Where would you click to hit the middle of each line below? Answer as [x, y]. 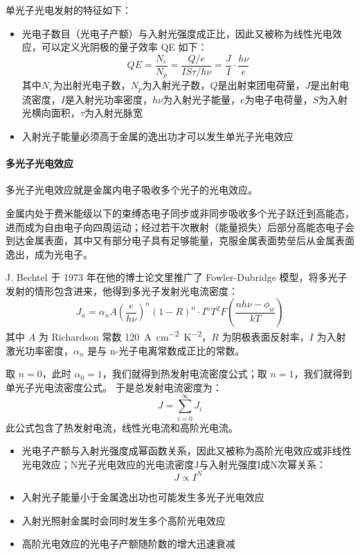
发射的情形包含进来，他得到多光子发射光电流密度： [122, 290]
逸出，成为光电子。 [49, 254]
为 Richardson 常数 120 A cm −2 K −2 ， [125, 336]
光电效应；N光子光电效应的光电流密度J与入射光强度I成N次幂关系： [174, 464]
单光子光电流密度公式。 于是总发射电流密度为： [114, 387]
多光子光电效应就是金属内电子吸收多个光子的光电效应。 [132, 190]
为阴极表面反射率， [265, 337]
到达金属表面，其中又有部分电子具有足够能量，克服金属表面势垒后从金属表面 [180, 240]
